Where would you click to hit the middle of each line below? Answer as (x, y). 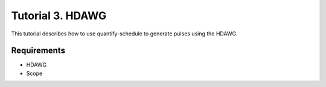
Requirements (38, 51)
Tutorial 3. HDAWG (59, 16)
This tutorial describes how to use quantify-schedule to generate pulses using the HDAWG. (124, 34)
